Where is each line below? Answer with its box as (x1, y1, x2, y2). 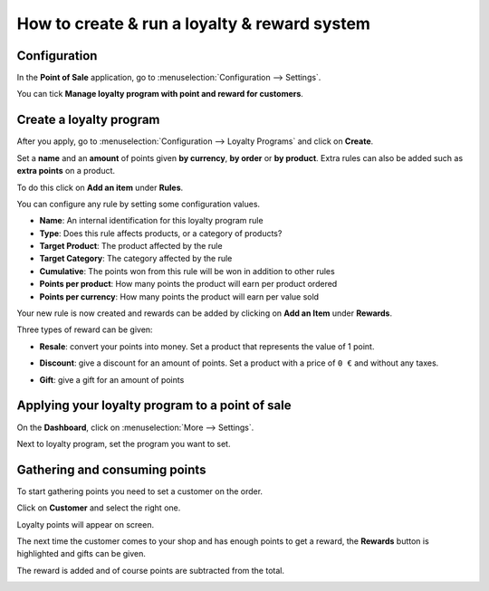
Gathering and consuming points (16, 462, 206, 477)
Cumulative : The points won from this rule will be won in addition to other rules (39, 265, 335, 276)
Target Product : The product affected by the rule (39, 241, 223, 252)
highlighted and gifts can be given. (16, 548, 147, 559)
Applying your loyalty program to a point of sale (16, 398, 292, 414)
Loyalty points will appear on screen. (16, 519, 154, 529)
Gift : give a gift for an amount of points (39, 374, 185, 385)
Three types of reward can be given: (16, 324, 153, 335)
